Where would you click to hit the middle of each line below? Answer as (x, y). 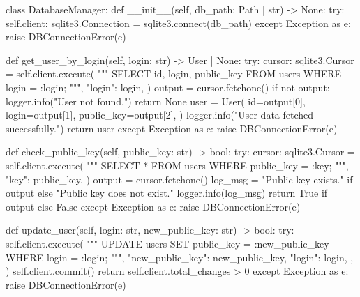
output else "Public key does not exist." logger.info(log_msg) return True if (167, 193)
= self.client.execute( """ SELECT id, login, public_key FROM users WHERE (174, 74)
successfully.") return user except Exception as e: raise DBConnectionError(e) (172, 128)
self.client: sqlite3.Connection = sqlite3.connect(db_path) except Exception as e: (178, 23)
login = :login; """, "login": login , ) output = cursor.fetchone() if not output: (168, 87)
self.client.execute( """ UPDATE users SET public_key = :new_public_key (167, 243)
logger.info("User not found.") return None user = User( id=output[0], (156, 101)
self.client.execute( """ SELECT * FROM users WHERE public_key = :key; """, (177, 165)
